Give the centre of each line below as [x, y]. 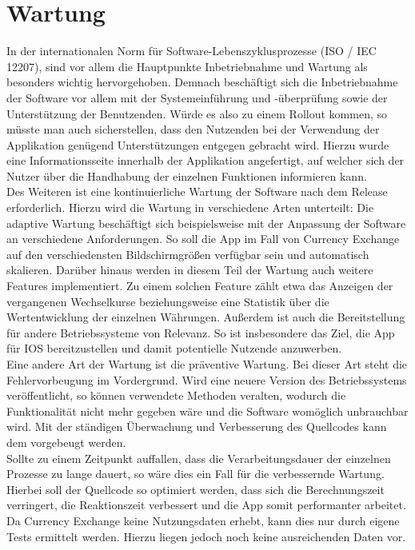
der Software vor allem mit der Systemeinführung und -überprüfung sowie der [197, 97]
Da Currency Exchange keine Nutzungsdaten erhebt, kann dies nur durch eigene [203, 520]
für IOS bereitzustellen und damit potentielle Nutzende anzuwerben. [174, 348]
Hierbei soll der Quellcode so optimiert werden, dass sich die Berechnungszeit [196, 489]
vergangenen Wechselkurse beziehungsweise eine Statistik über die [168, 301]
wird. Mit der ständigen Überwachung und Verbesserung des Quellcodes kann [197, 426]
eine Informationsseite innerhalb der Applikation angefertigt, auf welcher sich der [206, 160]
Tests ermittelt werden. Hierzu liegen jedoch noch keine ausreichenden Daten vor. [206, 536]
